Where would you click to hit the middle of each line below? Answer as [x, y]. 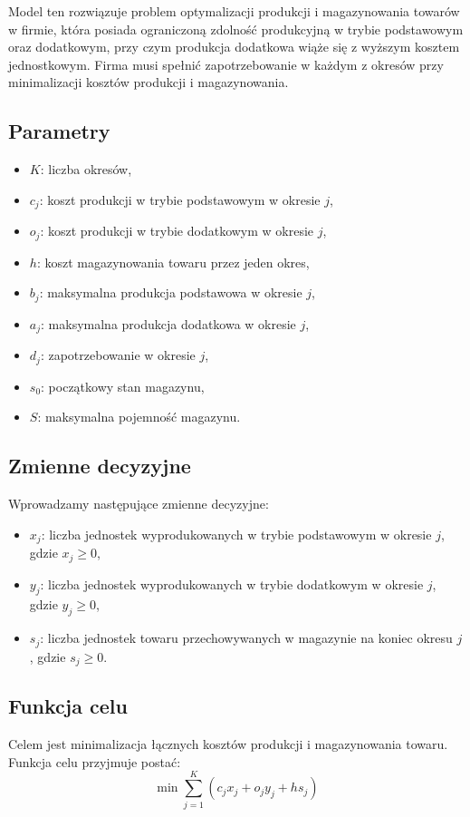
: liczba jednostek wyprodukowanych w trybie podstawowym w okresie [236, 534]
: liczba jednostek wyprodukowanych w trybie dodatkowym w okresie [232, 584]
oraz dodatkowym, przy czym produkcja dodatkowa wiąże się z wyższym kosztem [234, 47]
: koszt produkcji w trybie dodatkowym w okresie [177, 231]
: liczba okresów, [86, 169]
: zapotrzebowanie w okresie [118, 355]
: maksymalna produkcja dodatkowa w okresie [168, 323]
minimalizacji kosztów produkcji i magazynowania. [149, 82]
